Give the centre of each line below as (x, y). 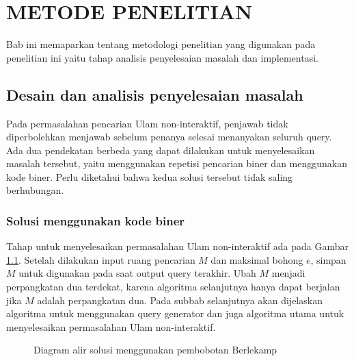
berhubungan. (35, 190)
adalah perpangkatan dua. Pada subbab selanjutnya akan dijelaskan (180, 300)
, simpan (328, 259)
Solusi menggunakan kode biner (96, 221)
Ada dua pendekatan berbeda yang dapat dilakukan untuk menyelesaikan (161, 150)
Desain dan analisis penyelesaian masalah (155, 94)
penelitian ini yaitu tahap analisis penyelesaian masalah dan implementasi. (162, 57)
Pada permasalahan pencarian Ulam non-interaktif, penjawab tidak (147, 123)
